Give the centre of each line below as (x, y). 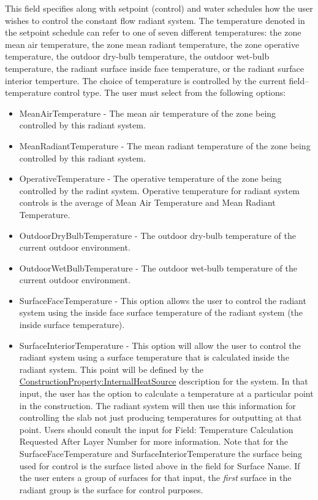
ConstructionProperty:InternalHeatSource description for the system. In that (164, 381)
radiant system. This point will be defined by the (111, 369)
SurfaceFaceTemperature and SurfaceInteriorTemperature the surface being (161, 453)
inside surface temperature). (72, 325)
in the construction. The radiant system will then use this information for (157, 405)
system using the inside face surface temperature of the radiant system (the (161, 312)
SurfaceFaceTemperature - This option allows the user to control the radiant (163, 300)
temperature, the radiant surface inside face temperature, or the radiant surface (154, 68)
